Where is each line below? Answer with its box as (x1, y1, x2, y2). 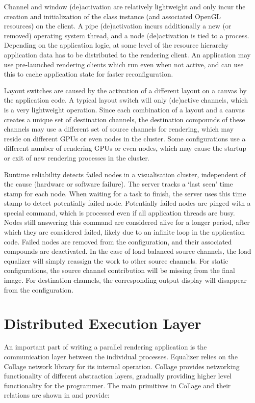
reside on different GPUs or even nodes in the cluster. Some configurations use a (4, 133, 246, 143)
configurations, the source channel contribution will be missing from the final (4, 265, 235, 275)
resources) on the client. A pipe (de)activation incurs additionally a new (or (4, 21, 231, 31)
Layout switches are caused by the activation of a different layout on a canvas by (4, 85, 247, 95)
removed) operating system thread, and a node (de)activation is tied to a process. (4, 30, 249, 40)
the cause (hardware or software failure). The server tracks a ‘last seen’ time (4, 179, 233, 189)
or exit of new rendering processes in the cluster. (4, 152, 150, 162)
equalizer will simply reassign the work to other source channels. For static (4, 255, 229, 266)
